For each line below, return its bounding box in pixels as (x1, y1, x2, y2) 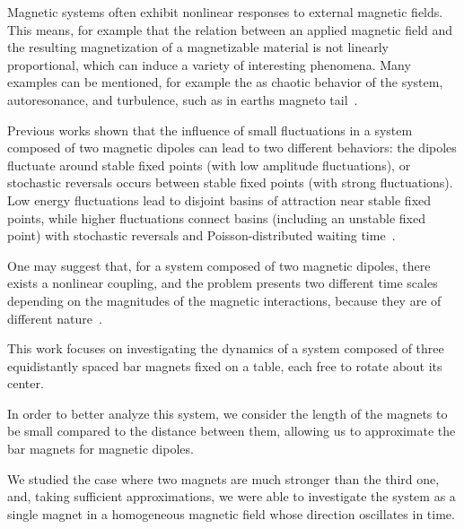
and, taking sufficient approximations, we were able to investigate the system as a (7, 487, 456, 506)
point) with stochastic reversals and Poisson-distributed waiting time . (7, 226, 396, 245)
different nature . (7, 308, 102, 327)
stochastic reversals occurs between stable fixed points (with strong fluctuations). (7, 173, 453, 192)
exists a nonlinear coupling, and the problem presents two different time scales (7, 273, 438, 292)
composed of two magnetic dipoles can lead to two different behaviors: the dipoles (7, 138, 457, 157)
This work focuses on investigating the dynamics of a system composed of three (7, 339, 444, 358)
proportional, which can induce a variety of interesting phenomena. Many (7, 55, 411, 74)
